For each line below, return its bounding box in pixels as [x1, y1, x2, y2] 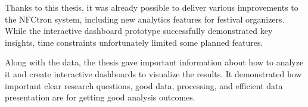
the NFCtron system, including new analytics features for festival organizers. [5, 12, 285, 25]
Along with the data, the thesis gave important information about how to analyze [5, 56, 304, 68]
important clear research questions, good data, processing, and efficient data [5, 79, 283, 92]
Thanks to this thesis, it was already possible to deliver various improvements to [5, 1, 298, 13]
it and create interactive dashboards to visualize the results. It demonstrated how [5, 67, 302, 80]
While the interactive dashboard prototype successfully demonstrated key [5, 24, 273, 37]
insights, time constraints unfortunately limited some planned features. [5, 36, 263, 48]
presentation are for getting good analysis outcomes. [5, 91, 195, 103]
